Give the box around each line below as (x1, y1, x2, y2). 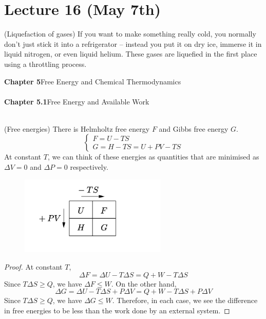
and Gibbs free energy (159, 123, 229, 134)
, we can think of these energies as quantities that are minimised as (47, 151, 259, 162)
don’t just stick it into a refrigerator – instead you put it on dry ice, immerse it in (4, 38, 262, 49)
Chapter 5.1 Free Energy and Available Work (4, 96, 149, 107)
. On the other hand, (111, 278, 177, 289)
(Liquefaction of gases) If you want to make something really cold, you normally (4, 28, 256, 39)
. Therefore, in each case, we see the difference (112, 295, 258, 306)
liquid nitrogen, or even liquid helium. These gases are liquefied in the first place (4, 48, 257, 59)
